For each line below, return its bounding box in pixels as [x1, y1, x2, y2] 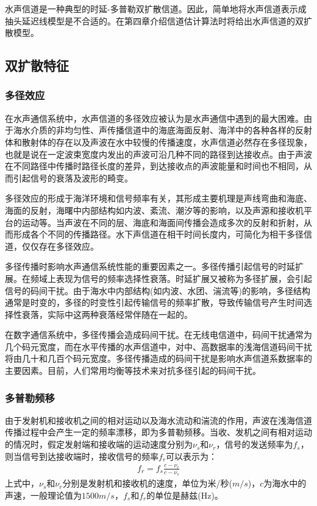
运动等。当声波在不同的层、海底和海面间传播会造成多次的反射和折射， [21, 216, 304, 228]
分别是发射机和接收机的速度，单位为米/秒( [62, 477, 232, 490]
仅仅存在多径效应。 [21, 239, 99, 252]
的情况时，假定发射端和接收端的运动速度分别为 [5, 438, 193, 451]
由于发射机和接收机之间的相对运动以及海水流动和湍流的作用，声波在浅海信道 [5, 413, 312, 426]
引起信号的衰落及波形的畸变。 [13, 171, 133, 184]
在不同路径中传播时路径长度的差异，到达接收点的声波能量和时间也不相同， [5, 160, 304, 172]
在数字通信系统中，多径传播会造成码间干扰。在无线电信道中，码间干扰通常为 [5, 328, 312, 341]
